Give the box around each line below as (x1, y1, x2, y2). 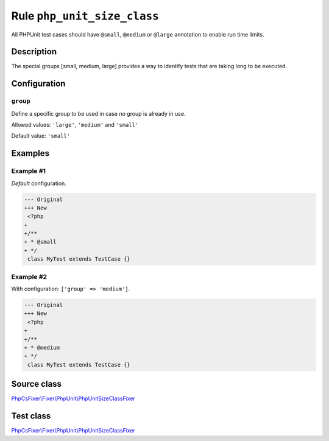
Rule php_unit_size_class (11, 9, 160, 23)
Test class (11, 411, 51, 422)
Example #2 (11, 272, 48, 281)
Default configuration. (11, 180, 66, 187)
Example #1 (11, 167, 46, 175)
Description (11, 46, 57, 57)
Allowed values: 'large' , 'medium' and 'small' (11, 121, 139, 128)
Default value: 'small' (11, 132, 70, 139)
